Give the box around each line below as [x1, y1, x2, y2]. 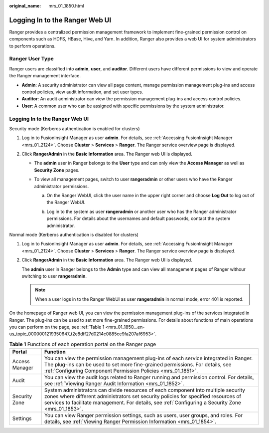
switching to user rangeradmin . [21, 273, 87, 279]
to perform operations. [9, 43, 56, 49]
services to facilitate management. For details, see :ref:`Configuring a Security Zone [44, 399, 241, 406]
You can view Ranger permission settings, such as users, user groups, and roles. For [44, 412, 243, 419]
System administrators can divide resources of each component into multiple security [44, 387, 245, 394]
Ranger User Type [9, 55, 54, 62]
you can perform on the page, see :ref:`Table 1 [9, 324, 105, 330]
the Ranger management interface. [9, 73, 81, 79]
